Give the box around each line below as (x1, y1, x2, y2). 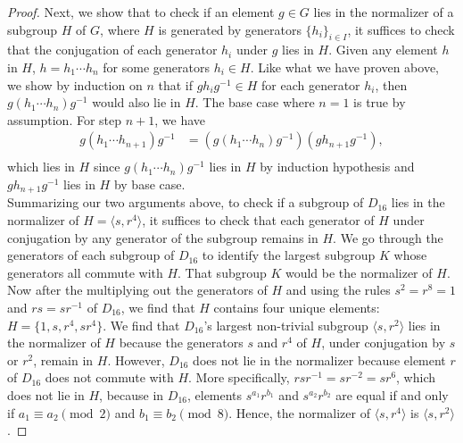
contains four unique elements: (213, 298, 380, 317)
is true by (353, 93, 406, 112)
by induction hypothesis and (260, 157, 415, 176)
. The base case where (194, 93, 315, 112)
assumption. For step (7, 110, 122, 129)
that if (158, 75, 194, 94)
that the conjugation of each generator (7, 40, 218, 59)
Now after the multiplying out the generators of (7, 280, 268, 299)
